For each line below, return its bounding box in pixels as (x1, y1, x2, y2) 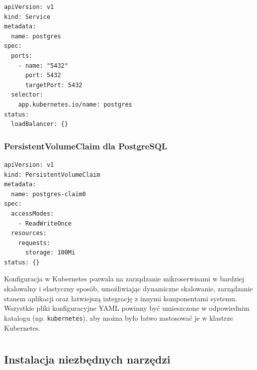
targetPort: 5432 (25, 81, 83, 89)
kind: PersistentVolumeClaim (4, 171, 100, 178)
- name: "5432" (18, 62, 68, 69)
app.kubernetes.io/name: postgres (18, 101, 132, 108)
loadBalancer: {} (11, 121, 68, 128)
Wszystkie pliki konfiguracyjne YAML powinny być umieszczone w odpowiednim (4, 303, 250, 313)
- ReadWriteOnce (18, 220, 72, 227)
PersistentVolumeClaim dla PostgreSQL (4, 139, 168, 152)
